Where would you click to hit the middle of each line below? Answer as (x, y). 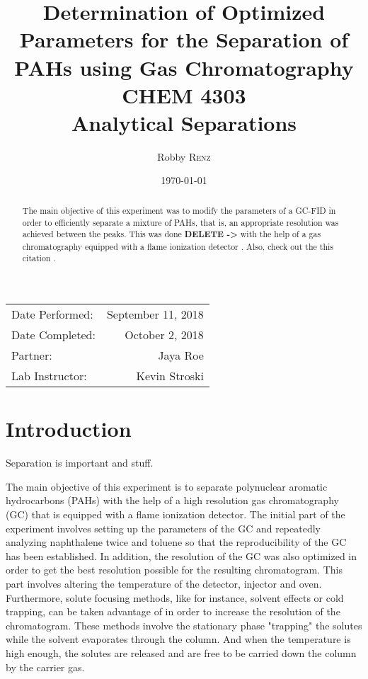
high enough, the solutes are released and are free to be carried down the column (181, 652)
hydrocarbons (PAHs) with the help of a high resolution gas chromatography (172, 500)
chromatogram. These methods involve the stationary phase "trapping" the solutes (184, 625)
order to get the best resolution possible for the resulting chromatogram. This (174, 570)
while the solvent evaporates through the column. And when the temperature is (178, 639)
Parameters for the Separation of (184, 39)
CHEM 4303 (184, 95)
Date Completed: (53, 335)
